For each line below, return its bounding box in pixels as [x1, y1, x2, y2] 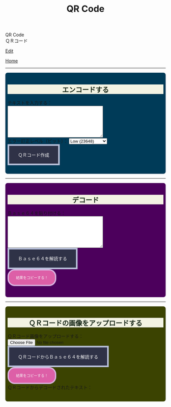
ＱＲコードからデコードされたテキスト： [7, 385, 93, 390]
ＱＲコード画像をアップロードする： [7, 334, 83, 339]
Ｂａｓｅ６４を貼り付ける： [7, 211, 66, 216]
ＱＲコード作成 [18, 152, 49, 158]
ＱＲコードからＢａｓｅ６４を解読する [18, 354, 98, 360]
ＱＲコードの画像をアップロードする [28, 319, 142, 328]
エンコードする [62, 85, 109, 94]
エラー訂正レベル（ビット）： [7, 138, 68, 144]
